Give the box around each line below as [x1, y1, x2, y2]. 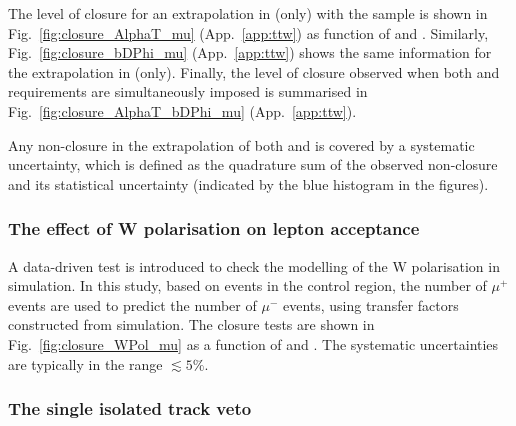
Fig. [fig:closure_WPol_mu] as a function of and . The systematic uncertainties [8, 333, 499, 354]
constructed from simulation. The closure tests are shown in [8, 314, 375, 335]
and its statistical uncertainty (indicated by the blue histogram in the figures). [8, 173, 489, 194]
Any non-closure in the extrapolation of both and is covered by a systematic [8, 134, 475, 155]
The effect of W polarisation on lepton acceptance [8, 216, 420, 241]
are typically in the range [8, 353, 163, 374]
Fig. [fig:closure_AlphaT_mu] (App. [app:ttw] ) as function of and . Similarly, [8, 22, 489, 43]
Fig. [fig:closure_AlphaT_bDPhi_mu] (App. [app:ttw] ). [8, 100, 357, 121]
